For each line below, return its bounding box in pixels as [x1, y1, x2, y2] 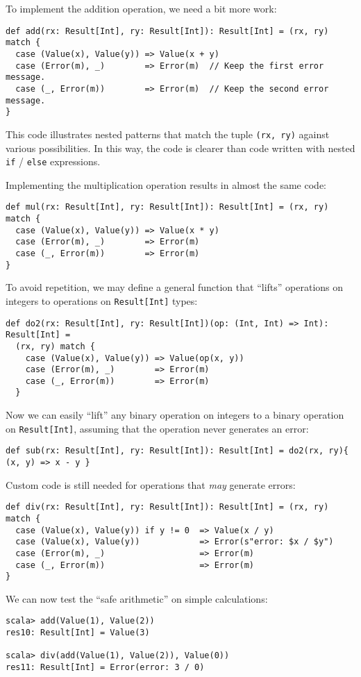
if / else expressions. [6, 154, 101, 169]
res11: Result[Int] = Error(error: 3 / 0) [6, 662, 205, 673]
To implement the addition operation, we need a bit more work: [6, 1, 277, 15]
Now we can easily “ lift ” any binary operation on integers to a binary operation [6, 408, 344, 422]
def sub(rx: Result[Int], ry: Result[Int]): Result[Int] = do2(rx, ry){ [6, 446, 349, 456]
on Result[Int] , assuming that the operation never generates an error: [6, 421, 309, 435]
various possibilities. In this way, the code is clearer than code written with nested [6, 140, 355, 155]
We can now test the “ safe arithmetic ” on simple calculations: [6, 591, 268, 605]
